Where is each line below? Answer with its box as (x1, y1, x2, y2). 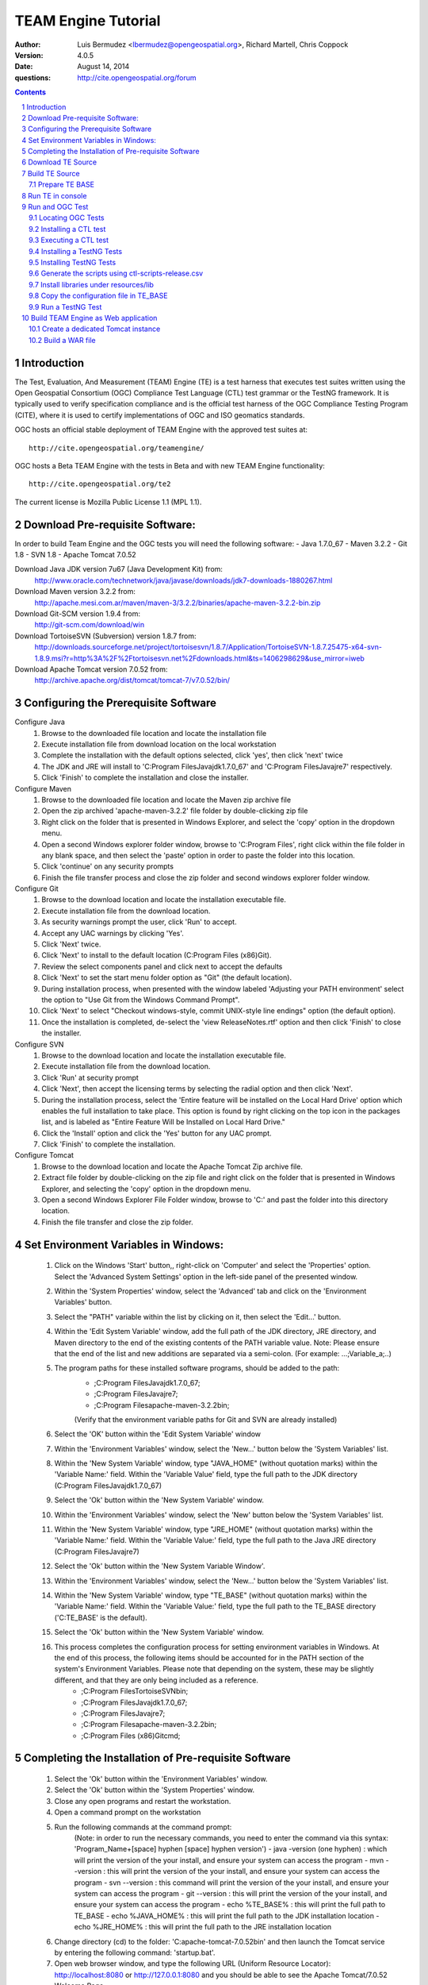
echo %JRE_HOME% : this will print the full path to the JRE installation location (74, 1922, 332, 1932)
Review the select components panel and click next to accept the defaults (41, 962, 283, 971)
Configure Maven (14, 784, 71, 793)
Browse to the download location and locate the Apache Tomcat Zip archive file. (41, 1162, 303, 1171)
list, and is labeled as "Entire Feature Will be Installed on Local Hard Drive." (41, 1117, 285, 1127)
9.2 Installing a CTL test (29, 224, 106, 233)
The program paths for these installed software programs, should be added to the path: (54, 1363, 340, 1373)
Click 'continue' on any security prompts (41, 861, 174, 871)
